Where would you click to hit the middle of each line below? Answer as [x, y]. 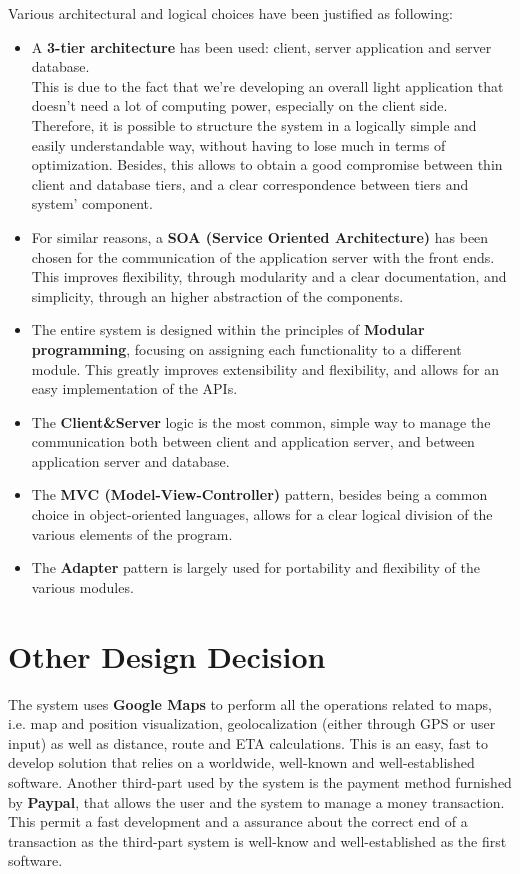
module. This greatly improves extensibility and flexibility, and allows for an [265, 368]
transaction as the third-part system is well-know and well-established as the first [257, 840]
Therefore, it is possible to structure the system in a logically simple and [254, 124]
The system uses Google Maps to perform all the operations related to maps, [250, 703]
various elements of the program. [132, 533]
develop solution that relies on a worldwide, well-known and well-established [241, 762]
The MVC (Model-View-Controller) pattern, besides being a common [259, 494]
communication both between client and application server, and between [253, 441]
